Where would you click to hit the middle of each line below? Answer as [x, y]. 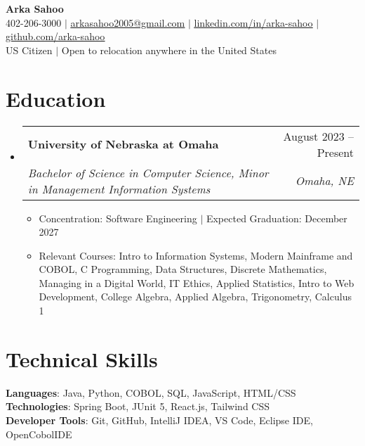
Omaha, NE [324, 180]
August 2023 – [318, 136]
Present [335, 152]
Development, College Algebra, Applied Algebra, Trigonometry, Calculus [195, 297]
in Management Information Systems [119, 189]
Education [56, 98]
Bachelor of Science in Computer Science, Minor [148, 172]
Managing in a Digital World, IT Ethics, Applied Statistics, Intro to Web [197, 282]
